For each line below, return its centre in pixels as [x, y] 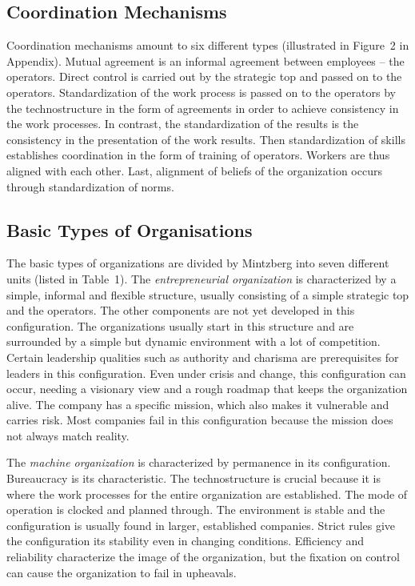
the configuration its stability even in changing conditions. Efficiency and [185, 541]
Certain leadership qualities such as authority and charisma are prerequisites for [203, 357]
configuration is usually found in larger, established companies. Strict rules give [201, 525]
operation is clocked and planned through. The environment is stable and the [196, 510]
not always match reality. [68, 435]
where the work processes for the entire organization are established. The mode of [207, 494]
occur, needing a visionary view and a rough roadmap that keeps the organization [207, 389]
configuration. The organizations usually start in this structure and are [180, 325]
